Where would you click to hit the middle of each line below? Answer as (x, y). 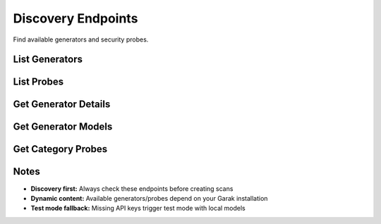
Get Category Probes (60, 149)
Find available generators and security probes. (81, 39)
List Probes (38, 82)
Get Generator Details (62, 105)
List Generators (48, 60)
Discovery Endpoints (75, 18)
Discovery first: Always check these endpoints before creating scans (132, 188)
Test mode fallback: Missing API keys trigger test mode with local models (138, 209)
